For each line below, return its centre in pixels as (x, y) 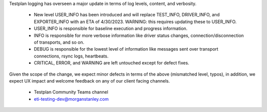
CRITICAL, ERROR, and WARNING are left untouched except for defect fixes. (111, 63)
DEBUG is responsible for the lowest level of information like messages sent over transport (126, 49)
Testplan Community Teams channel (71, 92)
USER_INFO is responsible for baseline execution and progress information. (111, 28)
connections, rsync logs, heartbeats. (71, 56)
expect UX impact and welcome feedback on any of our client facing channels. (89, 81)
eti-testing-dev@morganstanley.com (71, 99)
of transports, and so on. (59, 42)
